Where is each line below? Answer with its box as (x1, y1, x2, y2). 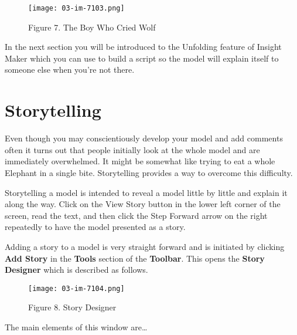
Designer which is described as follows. (5, 263, 148, 276)
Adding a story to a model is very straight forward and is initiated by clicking (5, 240, 285, 252)
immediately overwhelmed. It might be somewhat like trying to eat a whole (5, 155, 275, 167)
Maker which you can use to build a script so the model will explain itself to (5, 52, 279, 64)
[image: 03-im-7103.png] (28, 4, 125, 12)
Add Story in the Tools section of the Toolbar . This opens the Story (5, 252, 265, 264)
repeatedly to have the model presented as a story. (5, 221, 186, 233)
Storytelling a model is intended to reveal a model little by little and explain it (5, 186, 288, 198)
